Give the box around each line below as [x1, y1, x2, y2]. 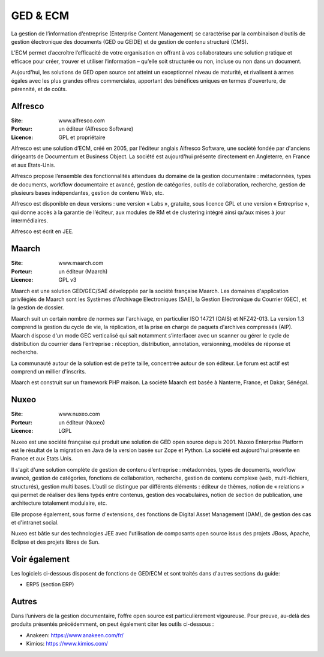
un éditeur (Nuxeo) [58, 418, 105, 426]
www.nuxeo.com [58, 411, 100, 418]
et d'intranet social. [11, 519, 59, 526]
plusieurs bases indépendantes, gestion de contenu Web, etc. [11, 189, 164, 196]
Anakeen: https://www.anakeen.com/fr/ [26, 631, 124, 638]
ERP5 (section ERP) [26, 581, 74, 588]
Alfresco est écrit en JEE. [11, 228, 74, 235]
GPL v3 [58, 276, 77, 284]
